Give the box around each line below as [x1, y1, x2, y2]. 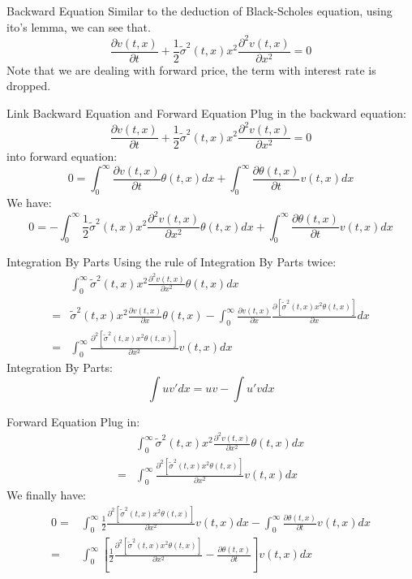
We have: [6, 193, 52, 210]
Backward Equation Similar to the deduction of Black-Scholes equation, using [6, 2, 393, 19]
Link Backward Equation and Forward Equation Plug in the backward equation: [6, 104, 406, 121]
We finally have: [6, 486, 87, 503]
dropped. [6, 77, 51, 94]
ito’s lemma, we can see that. [6, 18, 151, 35]
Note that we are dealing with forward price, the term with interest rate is [6, 61, 376, 78]
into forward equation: [6, 148, 118, 165]
